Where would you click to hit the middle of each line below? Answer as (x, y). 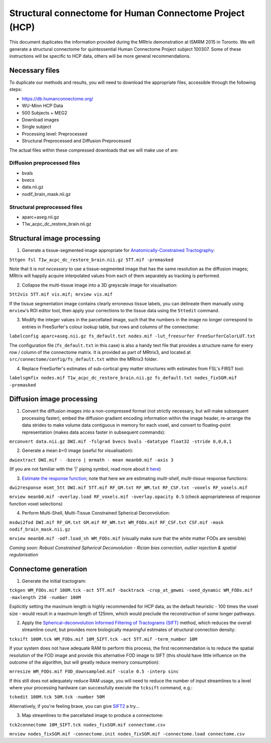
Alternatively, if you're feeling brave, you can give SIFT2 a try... (74, 706)
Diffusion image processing (53, 399)
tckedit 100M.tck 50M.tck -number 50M (57, 697)
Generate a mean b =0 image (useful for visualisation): (78, 451)
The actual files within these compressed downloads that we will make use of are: (94, 150)
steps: (16, 89)
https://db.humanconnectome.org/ (58, 98)
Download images (40, 119)
